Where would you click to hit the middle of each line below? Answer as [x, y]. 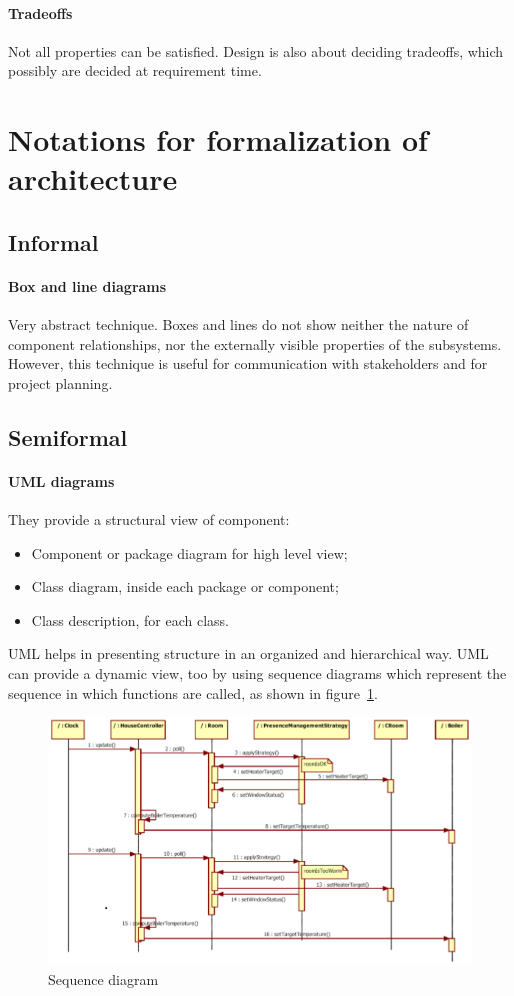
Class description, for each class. [130, 619]
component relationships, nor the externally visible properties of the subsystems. [255, 343]
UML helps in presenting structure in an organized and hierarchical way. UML [248, 653]
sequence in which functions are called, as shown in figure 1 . [193, 692]
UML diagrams [61, 480]
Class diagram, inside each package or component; [185, 586]
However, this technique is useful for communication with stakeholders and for [248, 363]
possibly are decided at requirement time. [135, 70]
